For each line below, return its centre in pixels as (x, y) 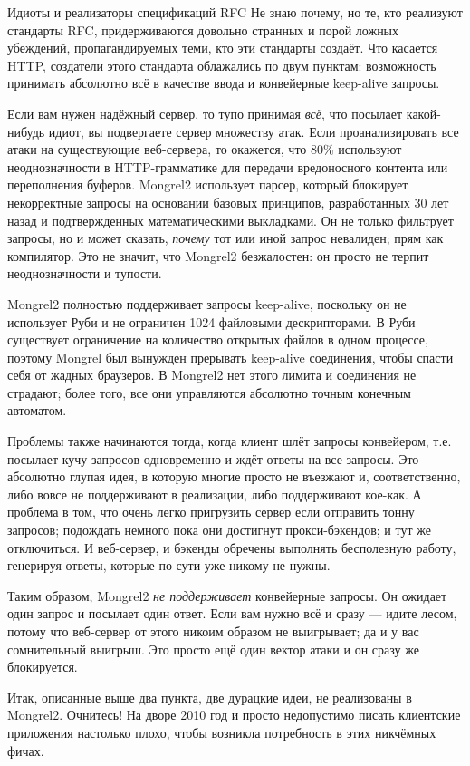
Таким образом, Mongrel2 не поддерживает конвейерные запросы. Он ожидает (227, 595)
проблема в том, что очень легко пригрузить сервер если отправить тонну (211, 512)
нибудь (26, 131)
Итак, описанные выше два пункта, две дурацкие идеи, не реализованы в (210, 697)
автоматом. (37, 410)
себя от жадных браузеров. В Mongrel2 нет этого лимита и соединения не (212, 375)
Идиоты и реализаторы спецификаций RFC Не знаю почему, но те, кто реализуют (235, 12)
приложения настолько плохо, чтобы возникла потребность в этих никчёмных (222, 732)
